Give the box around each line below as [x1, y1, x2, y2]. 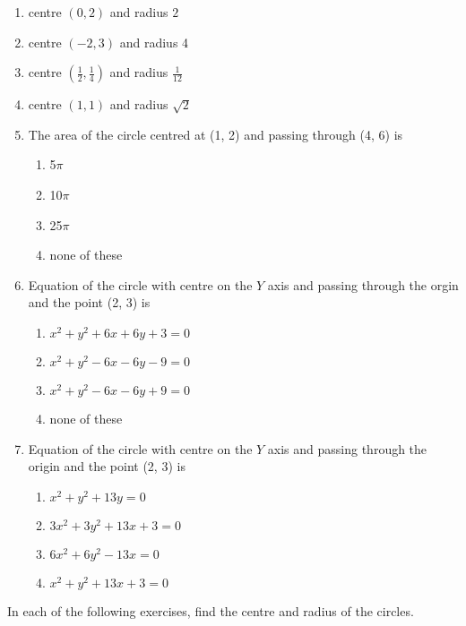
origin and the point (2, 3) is [28, 457, 186, 476]
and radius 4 [119, 32, 189, 51]
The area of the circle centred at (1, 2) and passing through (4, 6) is [28, 124, 403, 143]
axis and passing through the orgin [267, 275, 459, 294]
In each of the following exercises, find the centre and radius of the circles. [7, 601, 414, 620]
